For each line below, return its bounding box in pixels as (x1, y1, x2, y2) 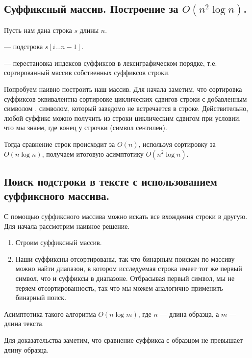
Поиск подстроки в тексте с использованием (4, 173, 217, 189)
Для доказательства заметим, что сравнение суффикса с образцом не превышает (4, 335, 243, 345)
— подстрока (4, 41, 43, 52)
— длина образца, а (160, 308, 219, 319)
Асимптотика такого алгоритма (4, 308, 96, 319)
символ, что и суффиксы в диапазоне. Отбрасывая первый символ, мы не (15, 273, 235, 283)
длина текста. (4, 318, 44, 329)
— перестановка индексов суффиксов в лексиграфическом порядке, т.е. (4, 57, 217, 68)
